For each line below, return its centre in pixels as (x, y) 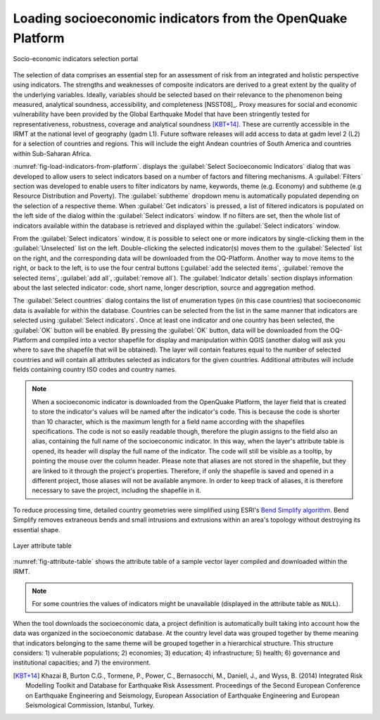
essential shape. (37, 529)
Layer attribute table (42, 546)
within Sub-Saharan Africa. (52, 153)
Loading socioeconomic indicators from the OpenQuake (180, 18)
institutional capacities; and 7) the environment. (82, 663)
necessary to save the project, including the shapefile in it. (117, 490)
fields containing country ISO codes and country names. (95, 370)
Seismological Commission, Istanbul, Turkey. (90, 705)
